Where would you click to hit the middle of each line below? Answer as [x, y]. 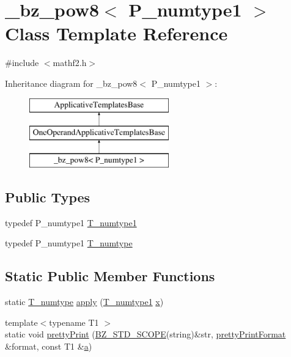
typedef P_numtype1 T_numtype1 [71, 222]
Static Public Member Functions [110, 276]
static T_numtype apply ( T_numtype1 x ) [84, 302]
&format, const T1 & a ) [49, 346]
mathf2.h [70, 63]
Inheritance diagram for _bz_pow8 [71, 83]
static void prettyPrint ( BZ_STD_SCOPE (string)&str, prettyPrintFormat [145, 334]
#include [22, 63]
